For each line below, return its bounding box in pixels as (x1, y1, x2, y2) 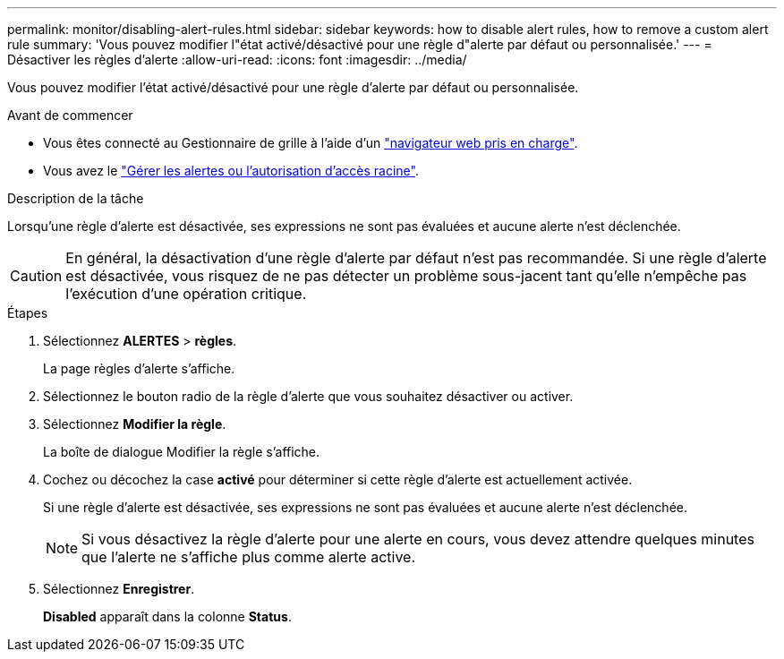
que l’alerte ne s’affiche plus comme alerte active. (81, 548, 416, 566)
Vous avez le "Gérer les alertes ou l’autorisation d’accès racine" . (43, 163, 419, 178)
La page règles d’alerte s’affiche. (43, 361, 235, 376)
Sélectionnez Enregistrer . (43, 581, 195, 596)
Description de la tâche (7, 191, 144, 206)
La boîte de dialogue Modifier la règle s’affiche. (43, 444, 320, 459)
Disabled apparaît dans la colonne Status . (43, 609, 292, 624)
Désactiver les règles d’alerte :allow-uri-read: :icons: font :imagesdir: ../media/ (7, 52, 467, 67)
